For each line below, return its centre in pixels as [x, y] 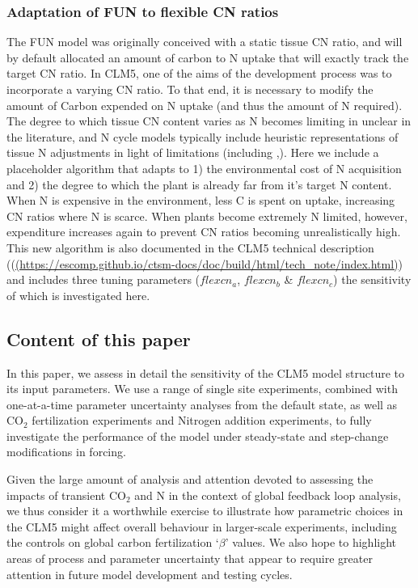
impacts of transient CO [66, 495]
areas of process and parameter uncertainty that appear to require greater [190, 558]
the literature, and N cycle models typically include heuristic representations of [203, 136]
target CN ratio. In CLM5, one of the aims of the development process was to [199, 73]
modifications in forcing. [66, 452]
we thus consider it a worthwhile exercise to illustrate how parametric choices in [205, 511]
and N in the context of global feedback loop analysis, [268, 495]
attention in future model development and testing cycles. [150, 574]
